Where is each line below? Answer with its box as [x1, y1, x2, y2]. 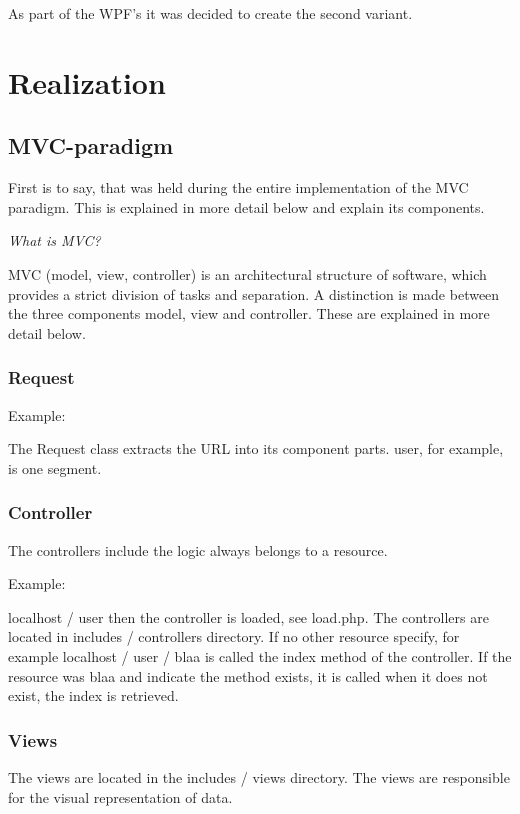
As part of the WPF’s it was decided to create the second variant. [8, 3, 413, 23]
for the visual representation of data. [8, 786, 233, 807]
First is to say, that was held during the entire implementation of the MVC [8, 177, 469, 198]
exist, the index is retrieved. [8, 685, 179, 706]
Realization [8, 61, 166, 102]
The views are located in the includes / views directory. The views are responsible [8, 766, 510, 787]
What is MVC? [8, 230, 101, 251]
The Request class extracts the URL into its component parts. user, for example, [8, 438, 504, 459]
